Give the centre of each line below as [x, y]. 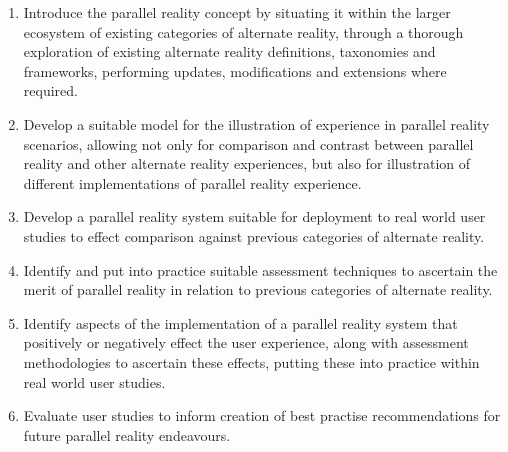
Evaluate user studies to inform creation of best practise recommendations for [262, 415]
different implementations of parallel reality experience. [192, 182]
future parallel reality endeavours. [127, 434]
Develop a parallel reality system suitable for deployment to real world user [254, 216]
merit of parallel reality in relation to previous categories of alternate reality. [258, 289]
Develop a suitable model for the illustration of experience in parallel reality [256, 123]
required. [50, 90]
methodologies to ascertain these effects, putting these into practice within [251, 361]
